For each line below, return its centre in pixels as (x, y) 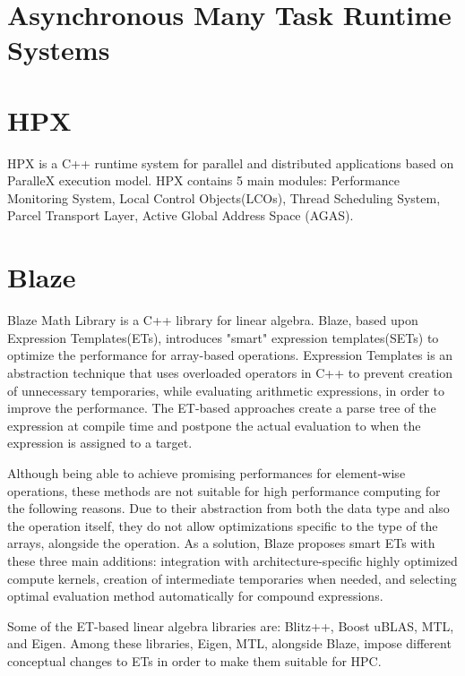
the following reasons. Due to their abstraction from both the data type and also (228, 508)
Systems (59, 50)
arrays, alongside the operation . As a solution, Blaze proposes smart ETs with (221, 543)
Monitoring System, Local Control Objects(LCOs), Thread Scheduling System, (224, 197)
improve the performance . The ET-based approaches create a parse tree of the (222, 408)
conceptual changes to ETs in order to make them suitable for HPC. (194, 660)
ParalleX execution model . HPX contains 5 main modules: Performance (203, 180)
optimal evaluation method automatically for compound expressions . (195, 596)
